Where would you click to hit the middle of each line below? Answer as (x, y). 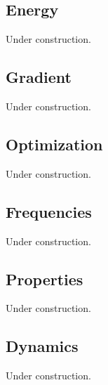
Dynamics (42, 346)
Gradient (39, 77)
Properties (45, 279)
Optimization (54, 144)
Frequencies (49, 211)
